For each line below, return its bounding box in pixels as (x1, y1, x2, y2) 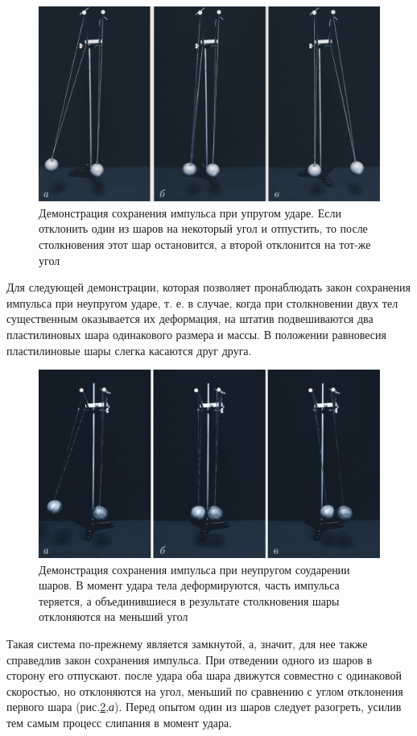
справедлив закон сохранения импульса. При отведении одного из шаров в (6, 651, 373, 668)
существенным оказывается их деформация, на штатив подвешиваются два (6, 310, 374, 327)
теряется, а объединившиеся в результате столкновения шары (39, 592, 340, 609)
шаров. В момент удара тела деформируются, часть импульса (39, 577, 340, 593)
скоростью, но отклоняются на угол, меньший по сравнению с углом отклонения (6, 682, 403, 699)
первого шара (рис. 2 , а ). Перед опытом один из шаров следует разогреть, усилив (6, 698, 402, 715)
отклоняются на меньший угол (39, 608, 188, 625)
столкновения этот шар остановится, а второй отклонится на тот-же (39, 236, 371, 252)
